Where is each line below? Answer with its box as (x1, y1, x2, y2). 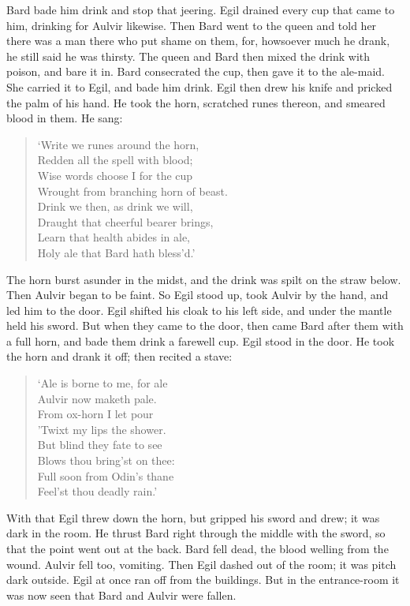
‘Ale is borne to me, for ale (37, 375, 168, 391)
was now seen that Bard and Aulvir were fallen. (6, 586, 237, 603)
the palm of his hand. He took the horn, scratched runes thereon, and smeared (6, 94, 386, 110)
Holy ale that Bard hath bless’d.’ (37, 244, 196, 260)
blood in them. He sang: (6, 110, 123, 126)
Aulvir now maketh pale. (37, 390, 157, 406)
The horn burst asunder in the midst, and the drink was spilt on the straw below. (6, 271, 401, 287)
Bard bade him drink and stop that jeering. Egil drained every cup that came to (6, 2, 395, 17)
